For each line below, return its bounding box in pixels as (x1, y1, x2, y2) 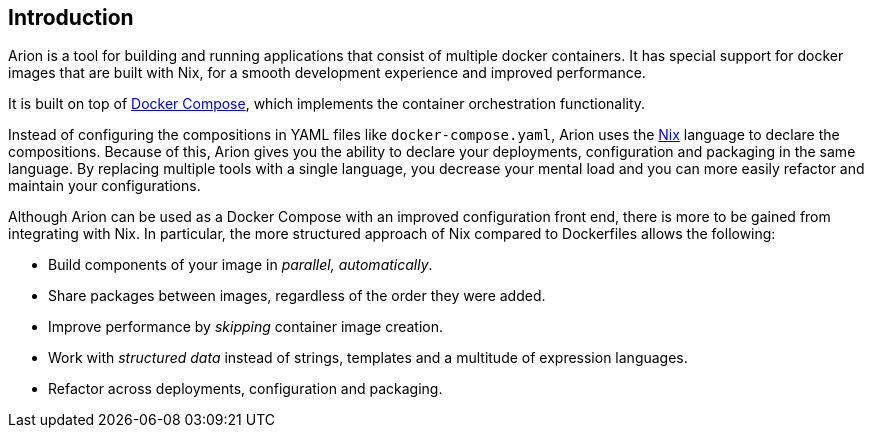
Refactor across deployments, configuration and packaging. (48, 380, 443, 398)
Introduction (8, 5, 134, 30)
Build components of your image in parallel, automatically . (48, 256, 433, 274)
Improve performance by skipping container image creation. (48, 318, 444, 336)
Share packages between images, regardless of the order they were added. (48, 287, 546, 305)
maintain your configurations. (8, 177, 201, 195)
